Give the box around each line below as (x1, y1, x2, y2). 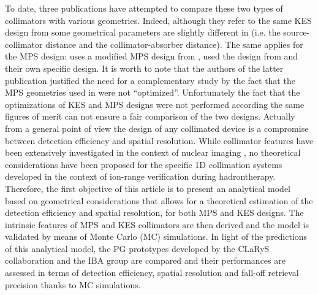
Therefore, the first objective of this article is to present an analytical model (5, 182, 290, 194)
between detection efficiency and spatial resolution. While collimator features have (5, 134, 314, 147)
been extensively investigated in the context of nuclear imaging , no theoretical (5, 146, 301, 159)
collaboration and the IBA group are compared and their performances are (5, 254, 286, 267)
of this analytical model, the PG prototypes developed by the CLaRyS (5, 242, 270, 255)
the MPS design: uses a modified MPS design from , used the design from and (5, 50, 298, 63)
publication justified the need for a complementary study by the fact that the (5, 74, 295, 86)
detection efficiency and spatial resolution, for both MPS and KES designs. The (5, 206, 304, 219)
